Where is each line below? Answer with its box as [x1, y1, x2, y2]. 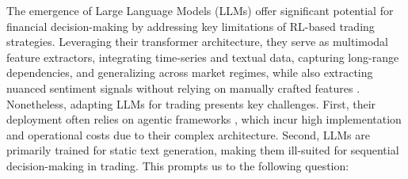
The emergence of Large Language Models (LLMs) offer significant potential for [6, 2, 394, 18]
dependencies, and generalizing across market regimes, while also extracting [6, 64, 373, 81]
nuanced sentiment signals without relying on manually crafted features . [6, 79, 360, 96]
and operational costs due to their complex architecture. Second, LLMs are [6, 126, 370, 143]
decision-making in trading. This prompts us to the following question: [6, 157, 349, 173]
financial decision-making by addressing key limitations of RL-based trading [6, 17, 375, 34]
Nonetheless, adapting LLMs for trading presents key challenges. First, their [6, 95, 376, 112]
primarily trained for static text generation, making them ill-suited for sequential [6, 142, 399, 158]
